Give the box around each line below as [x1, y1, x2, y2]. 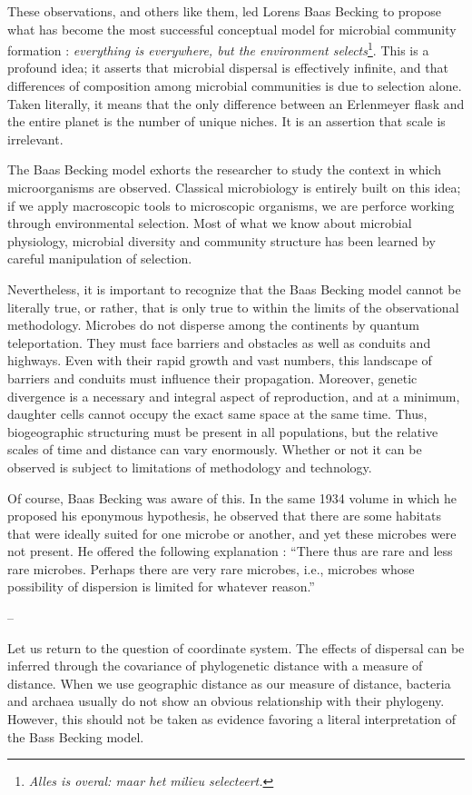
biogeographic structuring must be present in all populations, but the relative [7, 422, 438, 441]
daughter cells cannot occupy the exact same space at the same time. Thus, [7, 404, 428, 423]
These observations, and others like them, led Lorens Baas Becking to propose [7, 2, 442, 20]
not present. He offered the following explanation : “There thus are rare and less [7, 542, 453, 561]
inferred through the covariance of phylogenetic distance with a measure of [7, 656, 423, 675]
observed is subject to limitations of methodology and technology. [7, 457, 372, 476]
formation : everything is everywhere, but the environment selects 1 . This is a [7, 38, 429, 59]
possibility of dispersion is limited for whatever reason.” [7, 577, 315, 596]
